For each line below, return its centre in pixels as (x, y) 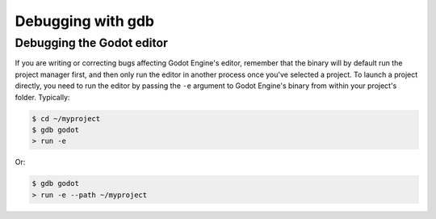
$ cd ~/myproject (66, 118)
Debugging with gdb (85, 21)
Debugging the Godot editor (92, 43)
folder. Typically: (42, 97)
